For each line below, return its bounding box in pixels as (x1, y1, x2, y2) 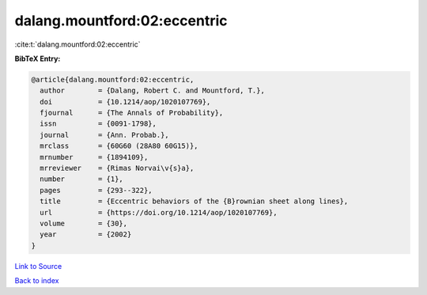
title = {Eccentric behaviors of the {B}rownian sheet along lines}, (40, 197, 349, 206)
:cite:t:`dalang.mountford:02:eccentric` (14, 40, 141, 49)
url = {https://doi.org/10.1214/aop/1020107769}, (40, 208, 278, 217)
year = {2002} (40, 230, 132, 239)
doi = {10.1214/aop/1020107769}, (40, 97, 211, 106)
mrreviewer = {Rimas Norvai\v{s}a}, (40, 164, 195, 173)
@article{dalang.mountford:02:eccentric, (31, 75, 195, 84)
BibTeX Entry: (14, 54, 61, 63)
